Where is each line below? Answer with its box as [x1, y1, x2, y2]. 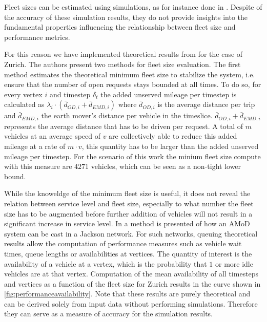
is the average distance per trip [157, 99, 255, 110]
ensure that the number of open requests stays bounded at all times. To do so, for [4, 79, 261, 90]
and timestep [49, 89, 91, 99]
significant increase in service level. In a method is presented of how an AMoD [4, 218, 250, 229]
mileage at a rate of [4, 140, 66, 151]
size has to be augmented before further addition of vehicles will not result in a [4, 208, 253, 219]
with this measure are [4, 161, 72, 171]
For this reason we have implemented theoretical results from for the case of [4, 49, 243, 59]
